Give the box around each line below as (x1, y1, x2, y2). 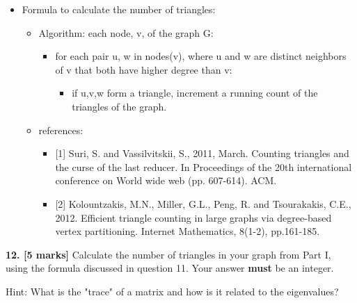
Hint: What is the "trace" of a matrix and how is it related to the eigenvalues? (6, 284, 339, 298)
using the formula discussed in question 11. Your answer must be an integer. (6, 261, 334, 275)
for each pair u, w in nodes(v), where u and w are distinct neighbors (55, 49, 347, 63)
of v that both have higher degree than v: (55, 62, 232, 76)
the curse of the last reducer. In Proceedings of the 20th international (55, 159, 352, 174)
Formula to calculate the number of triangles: (22, 2, 216, 16)
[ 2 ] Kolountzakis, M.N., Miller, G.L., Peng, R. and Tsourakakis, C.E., (55, 196, 351, 211)
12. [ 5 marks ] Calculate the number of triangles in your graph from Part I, (6, 247, 331, 261)
